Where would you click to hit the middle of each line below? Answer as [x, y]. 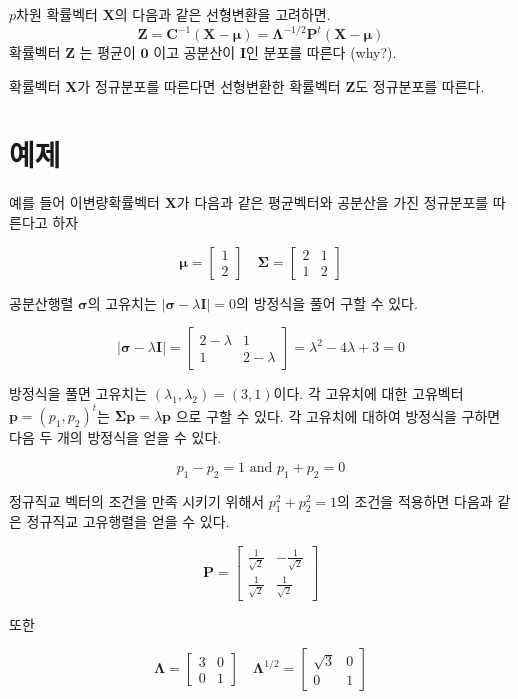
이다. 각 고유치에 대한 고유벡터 [368, 393]
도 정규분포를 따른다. [420, 85]
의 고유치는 [122, 302]
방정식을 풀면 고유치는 [78, 393]
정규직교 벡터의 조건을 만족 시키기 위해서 [137, 500]
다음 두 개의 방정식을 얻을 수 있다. [115, 437]
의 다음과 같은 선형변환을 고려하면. [222, 14]
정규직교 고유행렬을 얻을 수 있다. [128, 521]
